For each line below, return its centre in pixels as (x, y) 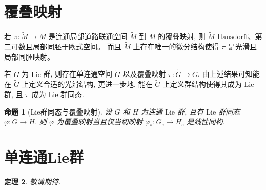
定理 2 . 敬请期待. (33, 181)
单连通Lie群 (44, 156)
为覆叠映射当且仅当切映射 (100, 121)
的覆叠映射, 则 (182, 36)
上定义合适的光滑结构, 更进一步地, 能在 (87, 84)
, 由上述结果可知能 (229, 74)
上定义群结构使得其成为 (202, 84)
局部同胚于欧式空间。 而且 (77, 46)
